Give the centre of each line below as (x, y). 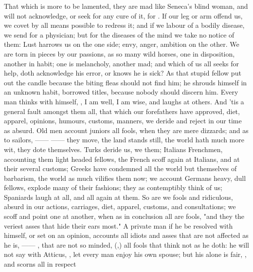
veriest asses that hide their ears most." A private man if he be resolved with (118, 225)
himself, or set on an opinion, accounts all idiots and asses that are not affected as (126, 235)
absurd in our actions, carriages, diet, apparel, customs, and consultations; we (120, 206)
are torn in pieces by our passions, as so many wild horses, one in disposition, (119, 53)
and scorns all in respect (40, 264)
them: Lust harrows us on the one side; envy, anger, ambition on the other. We (122, 44)
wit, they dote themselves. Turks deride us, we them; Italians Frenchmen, (113, 149)
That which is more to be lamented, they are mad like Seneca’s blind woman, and (126, 6)
